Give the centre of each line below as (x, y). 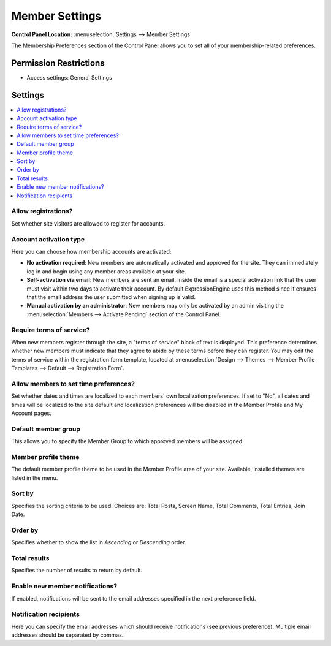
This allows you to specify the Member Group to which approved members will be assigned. (128, 441)
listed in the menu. (35, 477)
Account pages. (31, 413)
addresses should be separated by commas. (67, 635)
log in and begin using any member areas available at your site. (106, 271)
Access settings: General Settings (70, 77)
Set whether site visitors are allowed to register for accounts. (88, 223)
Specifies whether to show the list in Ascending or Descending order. (99, 542)
